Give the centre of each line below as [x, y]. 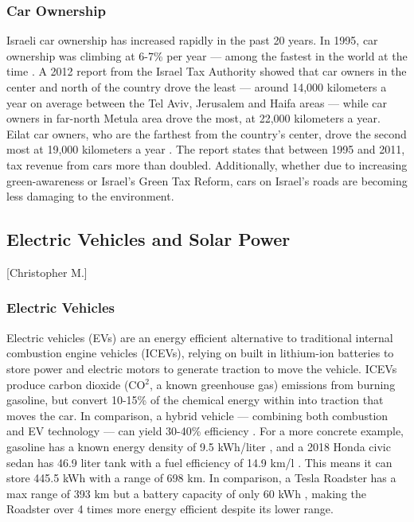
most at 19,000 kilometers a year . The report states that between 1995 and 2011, [206, 149]
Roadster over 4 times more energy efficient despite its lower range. [170, 509]
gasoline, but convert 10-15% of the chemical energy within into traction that [195, 400]
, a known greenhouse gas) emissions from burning [273, 384]
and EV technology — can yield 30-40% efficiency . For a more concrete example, [205, 431]
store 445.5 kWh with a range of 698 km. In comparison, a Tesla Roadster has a [201, 478]
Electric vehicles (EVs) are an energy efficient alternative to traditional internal [200, 337]
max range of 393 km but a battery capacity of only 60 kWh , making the [186, 493]
